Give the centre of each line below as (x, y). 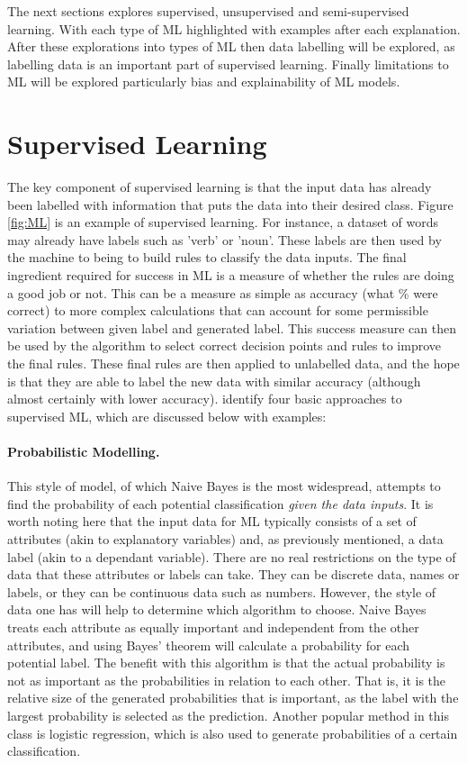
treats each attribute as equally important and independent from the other (213, 627)
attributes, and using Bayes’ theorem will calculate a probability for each (209, 645)
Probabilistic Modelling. (84, 451)
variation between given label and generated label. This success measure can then (232, 327)
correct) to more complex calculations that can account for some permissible (218, 310)
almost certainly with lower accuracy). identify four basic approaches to (205, 399)
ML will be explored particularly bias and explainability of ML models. (204, 82)
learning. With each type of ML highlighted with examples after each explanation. (234, 28)
